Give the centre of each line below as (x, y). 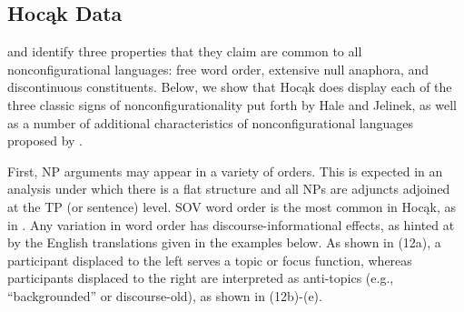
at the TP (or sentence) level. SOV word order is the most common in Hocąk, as (232, 206)
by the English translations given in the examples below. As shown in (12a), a (224, 242)
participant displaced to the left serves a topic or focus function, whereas (210, 260)
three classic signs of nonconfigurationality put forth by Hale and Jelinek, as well (232, 104)
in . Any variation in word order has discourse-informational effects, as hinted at (231, 224)
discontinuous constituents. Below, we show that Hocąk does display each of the (230, 87)
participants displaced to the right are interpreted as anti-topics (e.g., (201, 278)
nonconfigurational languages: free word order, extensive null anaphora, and (218, 69)
